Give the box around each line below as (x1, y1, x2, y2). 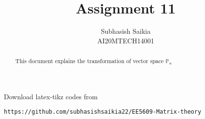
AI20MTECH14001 (97, 35, 154, 45)
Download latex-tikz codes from (4, 91, 98, 101)
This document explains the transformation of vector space (15, 57, 164, 65)
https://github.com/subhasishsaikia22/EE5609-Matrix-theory (4, 108, 202, 116)
